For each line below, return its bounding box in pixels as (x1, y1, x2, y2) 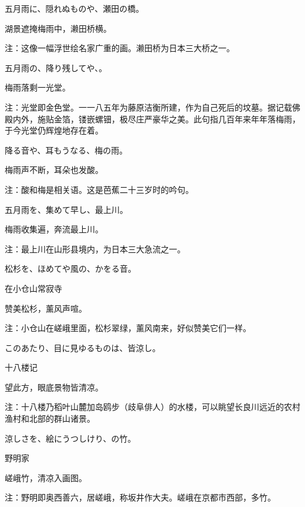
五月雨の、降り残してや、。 (5, 61, 107, 74)
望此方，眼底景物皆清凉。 (5, 381, 103, 393)
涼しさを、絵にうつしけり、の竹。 (5, 432, 136, 444)
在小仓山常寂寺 (5, 282, 62, 294)
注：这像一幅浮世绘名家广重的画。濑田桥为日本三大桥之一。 (5, 42, 235, 54)
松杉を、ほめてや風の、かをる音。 (5, 262, 136, 275)
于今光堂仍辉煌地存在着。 (5, 124, 103, 136)
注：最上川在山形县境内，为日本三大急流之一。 (5, 242, 185, 255)
